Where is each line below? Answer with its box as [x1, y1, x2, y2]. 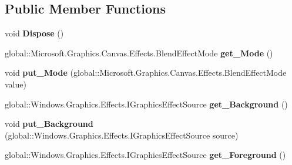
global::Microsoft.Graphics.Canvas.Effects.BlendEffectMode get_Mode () [5, 46, 273, 59]
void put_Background [5, 117, 93, 130]
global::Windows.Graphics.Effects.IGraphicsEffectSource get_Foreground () [5, 149, 286, 161]
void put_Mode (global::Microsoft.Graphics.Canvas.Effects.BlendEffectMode [5, 66, 287, 79]
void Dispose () [5, 27, 64, 39]
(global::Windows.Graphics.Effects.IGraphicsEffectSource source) [5, 129, 239, 141]
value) [5, 78, 26, 90]
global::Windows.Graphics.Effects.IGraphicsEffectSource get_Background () [5, 97, 288, 110]
